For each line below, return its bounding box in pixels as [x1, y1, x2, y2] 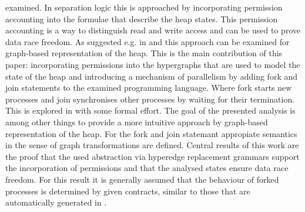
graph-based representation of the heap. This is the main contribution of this [5, 47, 283, 59]
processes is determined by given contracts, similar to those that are [5, 184, 250, 197]
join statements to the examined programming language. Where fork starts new [5, 81, 292, 94]
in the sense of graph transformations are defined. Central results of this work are [5, 139, 299, 151]
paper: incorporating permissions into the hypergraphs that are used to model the [5, 58, 300, 70]
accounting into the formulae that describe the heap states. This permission [5, 12, 278, 25]
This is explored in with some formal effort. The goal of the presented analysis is [5, 104, 296, 117]
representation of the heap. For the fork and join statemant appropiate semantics [5, 127, 297, 139]
